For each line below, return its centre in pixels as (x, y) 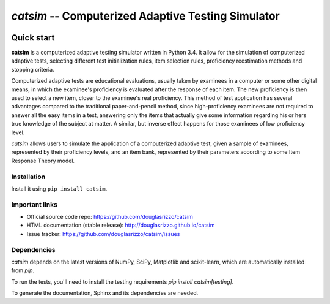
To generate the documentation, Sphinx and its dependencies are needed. (105, 293)
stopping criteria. (33, 69)
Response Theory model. (43, 161)
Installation (28, 177)
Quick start (33, 38)
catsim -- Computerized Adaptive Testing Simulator (146, 16)
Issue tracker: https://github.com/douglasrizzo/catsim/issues (103, 234)
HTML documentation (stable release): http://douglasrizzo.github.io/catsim (121, 225)
